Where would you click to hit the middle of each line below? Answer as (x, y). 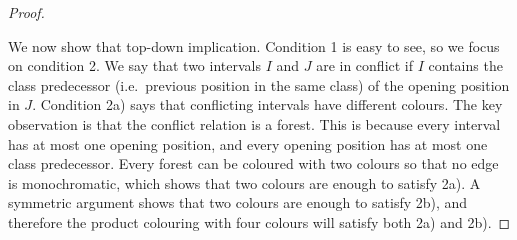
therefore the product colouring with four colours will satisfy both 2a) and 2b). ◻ (259, 221)
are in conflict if (365, 65)
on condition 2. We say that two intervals (134, 65)
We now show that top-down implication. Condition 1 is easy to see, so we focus (254, 45)
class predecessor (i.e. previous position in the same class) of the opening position (259, 84)
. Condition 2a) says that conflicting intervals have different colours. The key (267, 104)
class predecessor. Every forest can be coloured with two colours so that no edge (253, 163)
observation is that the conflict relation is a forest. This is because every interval (254, 123)
